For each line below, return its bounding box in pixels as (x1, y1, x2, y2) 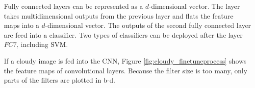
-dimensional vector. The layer (149, 1, 240, 11)
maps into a (4, 20, 40, 30)
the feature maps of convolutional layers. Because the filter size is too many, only (4, 65, 248, 75)
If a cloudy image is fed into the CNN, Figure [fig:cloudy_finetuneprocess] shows (4, 55, 247, 66)
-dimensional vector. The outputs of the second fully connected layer (45, 20, 251, 30)
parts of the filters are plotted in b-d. (4, 75, 116, 85)
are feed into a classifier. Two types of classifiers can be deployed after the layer (4, 29, 243, 40)
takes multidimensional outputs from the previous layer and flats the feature (4, 10, 233, 21)
